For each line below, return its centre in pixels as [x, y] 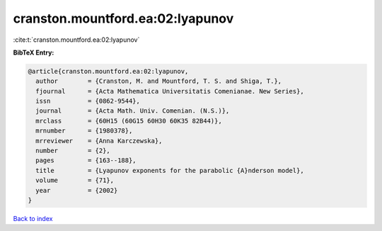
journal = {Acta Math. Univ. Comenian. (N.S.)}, [133, 111]
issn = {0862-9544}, [88, 101]
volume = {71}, [75, 180]
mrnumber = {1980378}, [84, 131]
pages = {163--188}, [86, 160]
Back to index [33, 218]
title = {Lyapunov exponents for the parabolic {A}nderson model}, [170, 170]
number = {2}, [73, 151]
